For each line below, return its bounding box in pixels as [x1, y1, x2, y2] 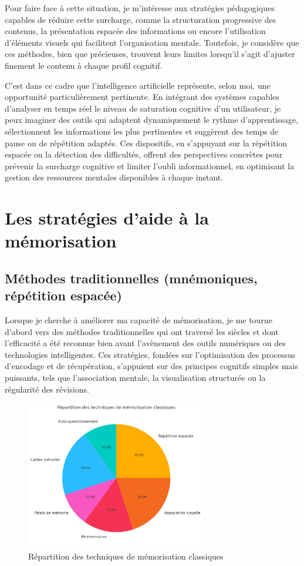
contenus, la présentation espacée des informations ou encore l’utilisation [5, 25, 266, 37]
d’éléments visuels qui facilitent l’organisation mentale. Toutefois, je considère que [5, 36, 299, 48]
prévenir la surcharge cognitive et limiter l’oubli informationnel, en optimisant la [5, 159, 295, 172]
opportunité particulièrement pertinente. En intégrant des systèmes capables [5, 91, 279, 103]
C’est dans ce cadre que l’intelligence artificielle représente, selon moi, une [5, 79, 271, 91]
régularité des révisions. [5, 383, 89, 395]
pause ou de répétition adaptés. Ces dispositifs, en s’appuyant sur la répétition [5, 136, 288, 149]
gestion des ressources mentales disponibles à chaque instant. [5, 171, 224, 183]
